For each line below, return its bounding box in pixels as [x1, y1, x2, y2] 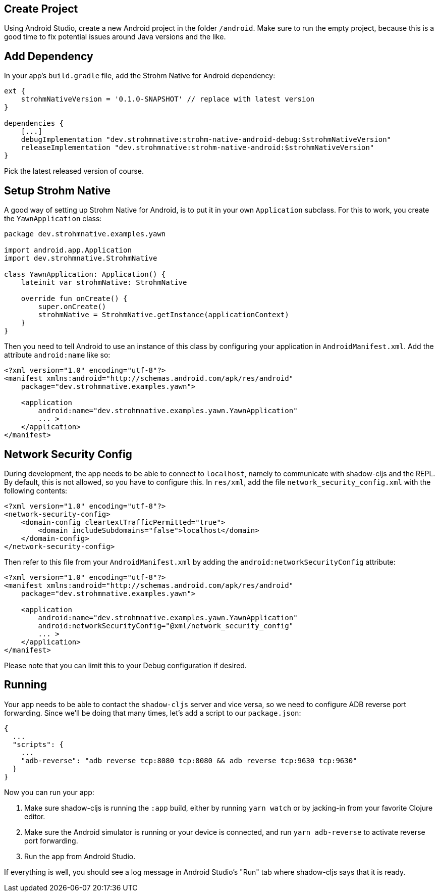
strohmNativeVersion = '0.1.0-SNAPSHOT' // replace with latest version [21, 95, 315, 104]
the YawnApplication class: [4, 214, 102, 223]
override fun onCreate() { [21, 294, 128, 303]
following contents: [4, 486, 68, 495]
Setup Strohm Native [4, 184, 111, 197]
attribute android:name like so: [4, 351, 111, 360]
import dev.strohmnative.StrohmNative [4, 254, 157, 263]
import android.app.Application [4, 246, 132, 255]
